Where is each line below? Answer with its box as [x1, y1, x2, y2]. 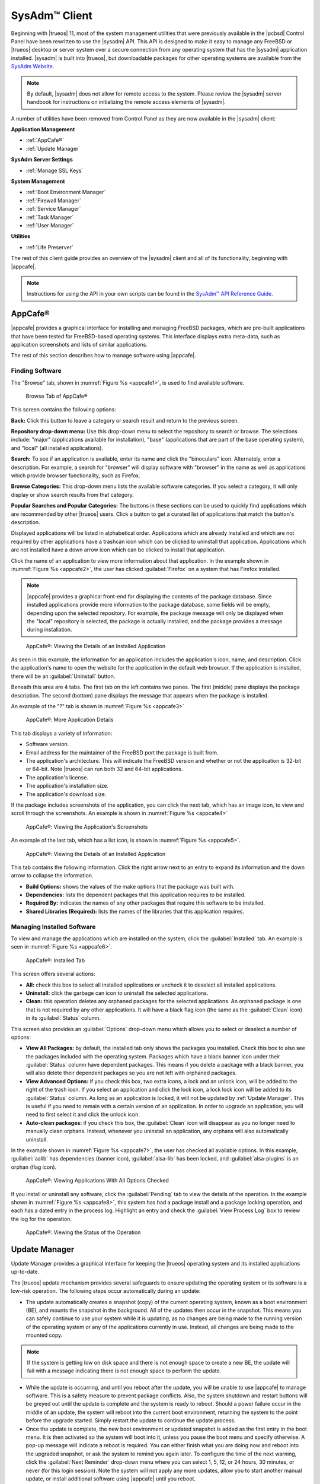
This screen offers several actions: [11, 971, 95, 978]
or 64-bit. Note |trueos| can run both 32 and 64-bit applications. [25, 766, 183, 773]
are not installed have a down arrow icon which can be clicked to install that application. [11, 546, 226, 553]
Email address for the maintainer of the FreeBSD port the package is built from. [25, 749, 219, 756]
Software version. [25, 741, 69, 748]
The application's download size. [25, 790, 107, 798]
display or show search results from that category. [11, 491, 135, 498]
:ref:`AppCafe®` [25, 137, 65, 144]
